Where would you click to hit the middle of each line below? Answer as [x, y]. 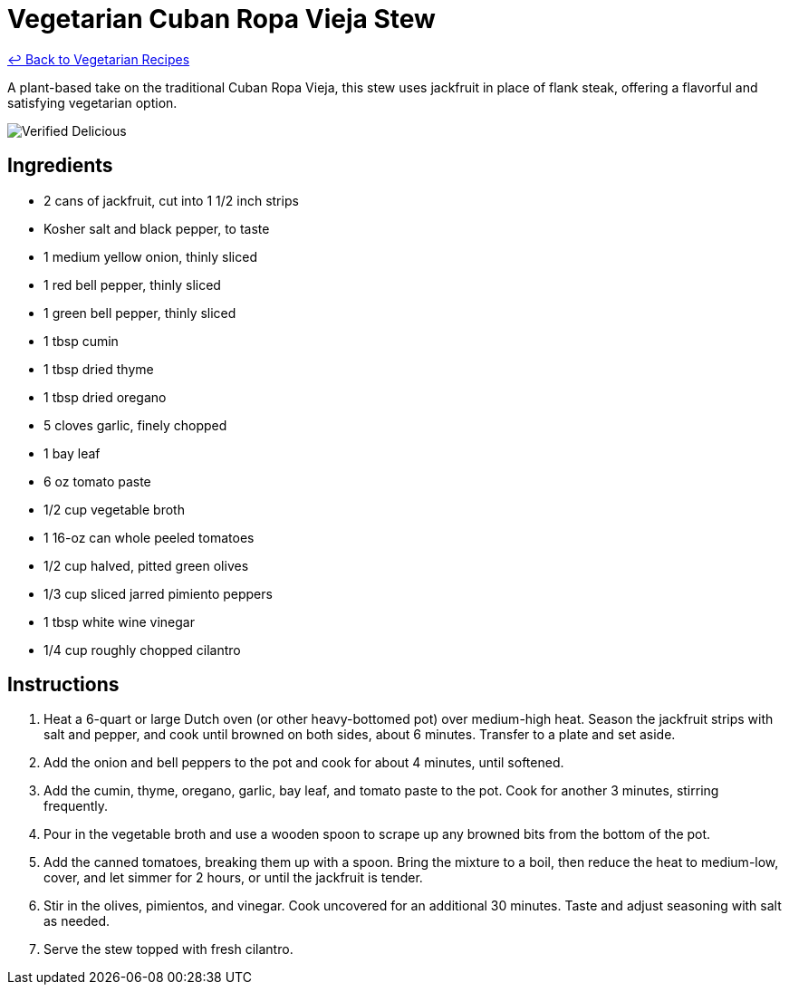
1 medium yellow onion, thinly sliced [150, 256]
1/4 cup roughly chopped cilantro [142, 650]
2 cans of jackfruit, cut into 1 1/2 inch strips [171, 200]
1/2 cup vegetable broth [114, 509]
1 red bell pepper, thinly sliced [132, 284]
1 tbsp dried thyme [99, 369]
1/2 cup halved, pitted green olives [146, 565]
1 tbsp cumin [81, 341]
